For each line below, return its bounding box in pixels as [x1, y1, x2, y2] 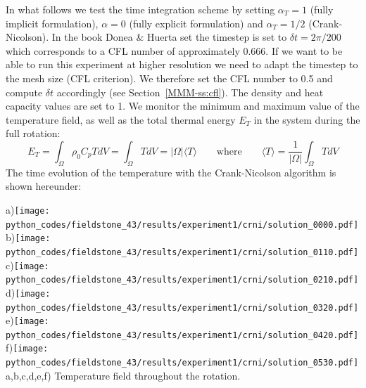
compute [6, 84, 43, 99]
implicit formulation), [6, 15, 99, 30]
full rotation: [6, 126, 61, 141]
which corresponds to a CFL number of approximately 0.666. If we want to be [6, 43, 343, 58]
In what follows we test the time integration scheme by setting [6, 2, 275, 16]
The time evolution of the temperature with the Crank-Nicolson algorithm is [6, 164, 336, 179]
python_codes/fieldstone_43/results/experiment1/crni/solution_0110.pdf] [6, 247, 359, 257]
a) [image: [6, 202, 50, 216]
